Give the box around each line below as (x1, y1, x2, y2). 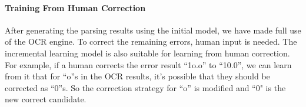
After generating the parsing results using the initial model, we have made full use (5, 24, 301, 36)
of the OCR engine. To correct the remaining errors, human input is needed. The (5, 35, 297, 48)
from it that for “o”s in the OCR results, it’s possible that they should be (5, 70, 270, 82)
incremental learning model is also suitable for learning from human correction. (5, 46, 290, 59)
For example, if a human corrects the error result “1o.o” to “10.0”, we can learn (5, 58, 292, 71)
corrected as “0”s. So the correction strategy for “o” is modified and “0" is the (5, 81, 286, 93)
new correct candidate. (5, 93, 87, 105)
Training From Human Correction (5, 1, 146, 14)
